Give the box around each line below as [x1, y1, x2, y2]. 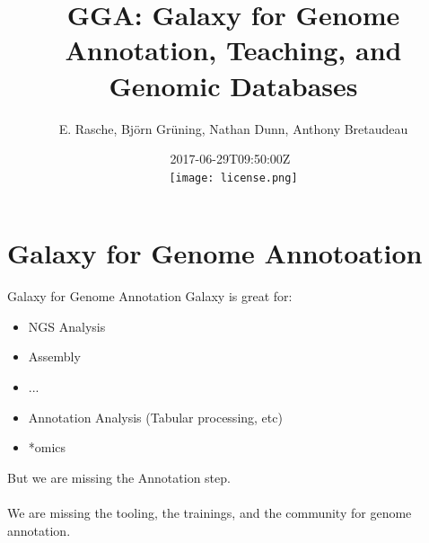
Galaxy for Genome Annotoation [7, 235, 423, 271]
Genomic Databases [109, 67, 358, 103]
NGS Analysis [28, 316, 106, 335]
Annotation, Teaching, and [65, 31, 402, 68]
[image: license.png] [169, 171, 298, 184]
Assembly [28, 347, 81, 366]
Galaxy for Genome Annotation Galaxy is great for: [7, 287, 293, 306]
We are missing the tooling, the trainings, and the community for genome [7, 503, 412, 522]
